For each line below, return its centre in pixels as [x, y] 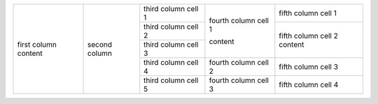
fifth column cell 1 [308, 13]
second [100, 44]
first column [37, 44]
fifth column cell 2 [309, 36]
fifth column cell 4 [309, 85]
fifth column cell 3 [309, 67]
